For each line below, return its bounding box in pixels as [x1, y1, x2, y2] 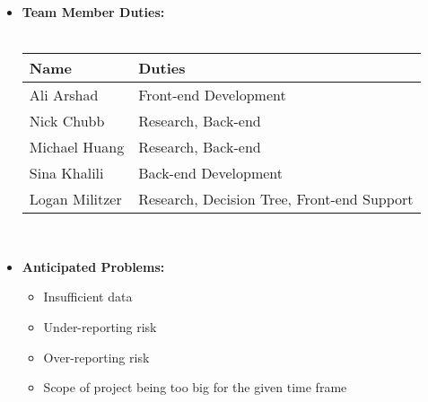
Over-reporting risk [43, 347, 150, 366]
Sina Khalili [29, 162, 104, 184]
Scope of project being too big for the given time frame [43, 378, 347, 397]
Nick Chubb [29, 110, 105, 132]
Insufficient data [43, 287, 133, 306]
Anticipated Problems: [22, 257, 165, 275]
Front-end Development [138, 84, 286, 106]
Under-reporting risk [43, 317, 157, 336]
